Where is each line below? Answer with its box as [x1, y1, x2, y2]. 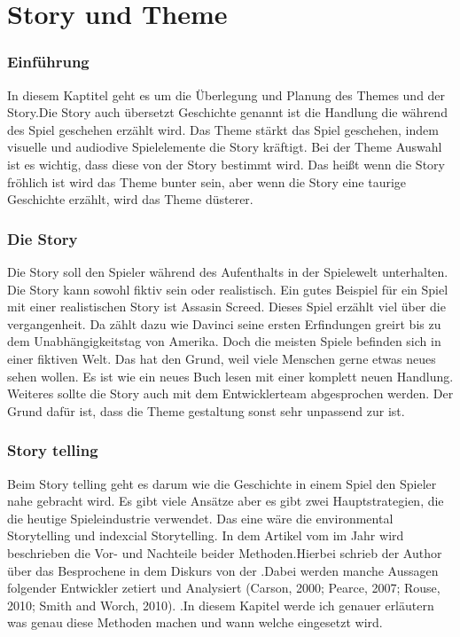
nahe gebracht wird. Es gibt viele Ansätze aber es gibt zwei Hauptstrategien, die [7, 492, 444, 510]
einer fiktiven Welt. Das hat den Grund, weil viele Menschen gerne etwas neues [7, 349, 436, 367]
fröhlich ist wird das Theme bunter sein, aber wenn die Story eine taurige [7, 172, 407, 191]
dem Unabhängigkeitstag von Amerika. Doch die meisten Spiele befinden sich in [7, 332, 441, 350]
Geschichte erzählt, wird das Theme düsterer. [7, 190, 253, 208]
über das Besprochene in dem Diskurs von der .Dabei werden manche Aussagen [7, 561, 439, 579]
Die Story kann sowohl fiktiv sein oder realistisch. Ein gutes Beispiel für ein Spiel [7, 279, 448, 298]
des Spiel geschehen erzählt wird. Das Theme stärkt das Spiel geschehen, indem [7, 120, 439, 138]
